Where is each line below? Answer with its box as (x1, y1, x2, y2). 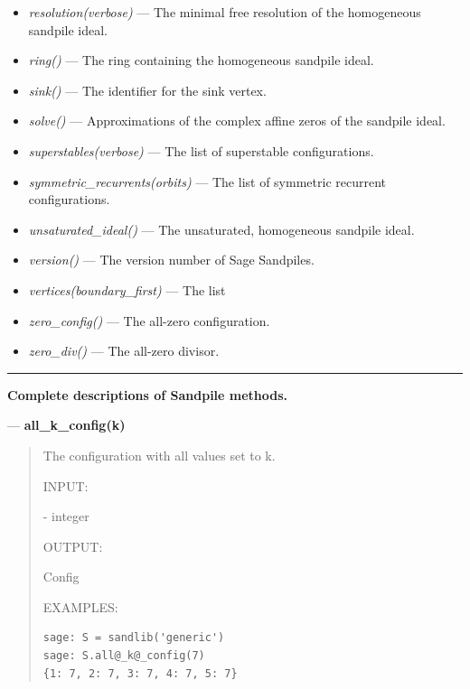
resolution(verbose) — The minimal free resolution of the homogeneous (28, 3, 421, 21)
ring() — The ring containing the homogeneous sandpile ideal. (28, 51, 374, 70)
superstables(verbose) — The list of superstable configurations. (28, 141, 374, 160)
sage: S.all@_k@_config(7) (42, 649, 205, 663)
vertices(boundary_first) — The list (28, 280, 226, 299)
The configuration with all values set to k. (42, 445, 276, 464)
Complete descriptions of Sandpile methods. (7, 385, 288, 404)
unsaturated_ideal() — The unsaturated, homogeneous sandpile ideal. (28, 219, 415, 238)
